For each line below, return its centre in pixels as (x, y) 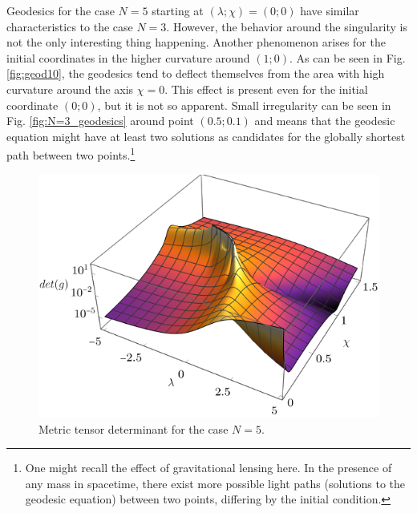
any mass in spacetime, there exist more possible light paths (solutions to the (215, 483)
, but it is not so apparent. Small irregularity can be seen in (244, 105)
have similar (330, 10)
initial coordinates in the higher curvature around (128, 57)
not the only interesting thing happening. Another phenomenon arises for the (196, 42)
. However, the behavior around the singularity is (287, 26)
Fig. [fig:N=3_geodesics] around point (100, 121)
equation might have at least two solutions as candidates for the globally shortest (206, 136)
